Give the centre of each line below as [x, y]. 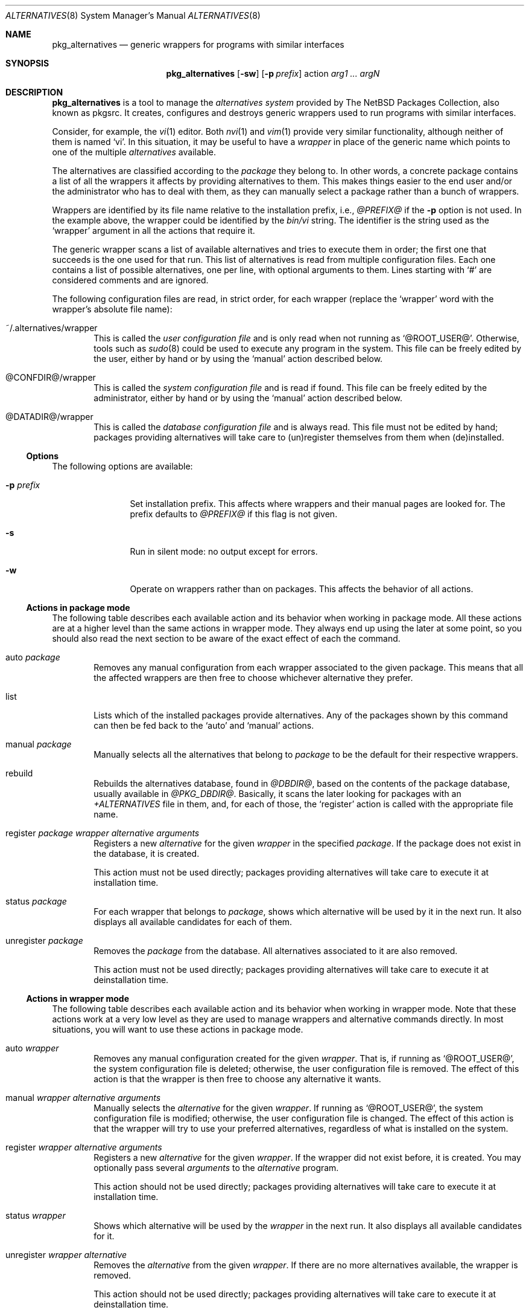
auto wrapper [32, 1048]
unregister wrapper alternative [66, 1255]
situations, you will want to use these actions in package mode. [178, 1029]
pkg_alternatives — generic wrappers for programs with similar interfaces [198, 44]
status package [36, 901]
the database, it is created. [147, 853]
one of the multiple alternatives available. [134, 152]
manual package [39, 744]
